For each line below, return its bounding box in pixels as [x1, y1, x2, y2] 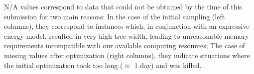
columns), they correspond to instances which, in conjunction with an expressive [4, 21, 250, 31]
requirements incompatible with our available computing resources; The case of [4, 40, 245, 51]
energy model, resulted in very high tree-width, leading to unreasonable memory [4, 30, 249, 41]
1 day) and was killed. [134, 60, 202, 70]
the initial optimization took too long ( [4, 60, 123, 70]
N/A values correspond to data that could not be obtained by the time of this [4, 1, 242, 11]
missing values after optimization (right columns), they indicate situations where [4, 50, 250, 60]
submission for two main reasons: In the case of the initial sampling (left [4, 11, 225, 21]
